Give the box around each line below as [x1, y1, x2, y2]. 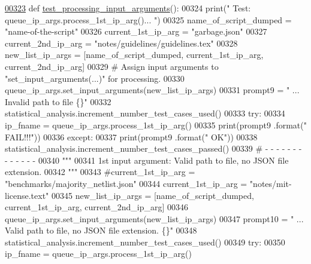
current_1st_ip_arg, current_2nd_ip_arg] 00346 [5, 201, 189, 213]
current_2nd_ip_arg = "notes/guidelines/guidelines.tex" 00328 [5, 36, 238, 49]
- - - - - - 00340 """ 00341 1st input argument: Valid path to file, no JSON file [5, 154, 289, 166]
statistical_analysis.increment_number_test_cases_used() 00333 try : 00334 [5, 107, 285, 119]
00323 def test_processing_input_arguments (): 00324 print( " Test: [5, 2, 251, 14]
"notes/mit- [249, 177, 292, 189]
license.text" [5, 189, 49, 201]
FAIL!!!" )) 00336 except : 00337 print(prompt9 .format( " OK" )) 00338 [5, 130, 258, 143]
